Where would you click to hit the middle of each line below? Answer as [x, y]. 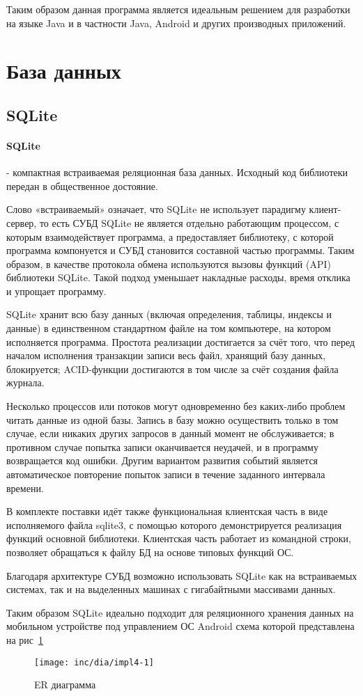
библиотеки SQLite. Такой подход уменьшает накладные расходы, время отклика [178, 277]
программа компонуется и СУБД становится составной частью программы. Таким [180, 250]
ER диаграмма [65, 685]
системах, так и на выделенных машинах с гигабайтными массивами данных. [171, 589]
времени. [25, 488]
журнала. [25, 382]
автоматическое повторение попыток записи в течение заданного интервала [166, 474]
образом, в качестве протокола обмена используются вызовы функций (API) [169, 263]
